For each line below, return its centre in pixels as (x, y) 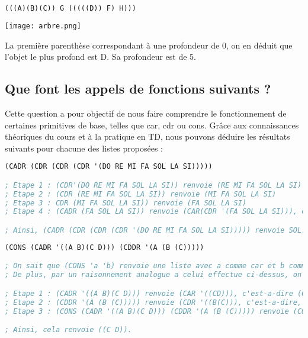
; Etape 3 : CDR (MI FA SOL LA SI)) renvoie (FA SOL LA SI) (126, 203)
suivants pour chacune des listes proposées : (84, 148)
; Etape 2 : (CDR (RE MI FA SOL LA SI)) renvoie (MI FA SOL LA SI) (141, 194)
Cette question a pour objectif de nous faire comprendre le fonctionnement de (146, 113)
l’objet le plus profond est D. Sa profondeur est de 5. (100, 57)
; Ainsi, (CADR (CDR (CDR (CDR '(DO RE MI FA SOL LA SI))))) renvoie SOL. (155, 230)
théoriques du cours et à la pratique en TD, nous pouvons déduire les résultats (147, 136)
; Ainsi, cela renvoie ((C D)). (68, 330)
